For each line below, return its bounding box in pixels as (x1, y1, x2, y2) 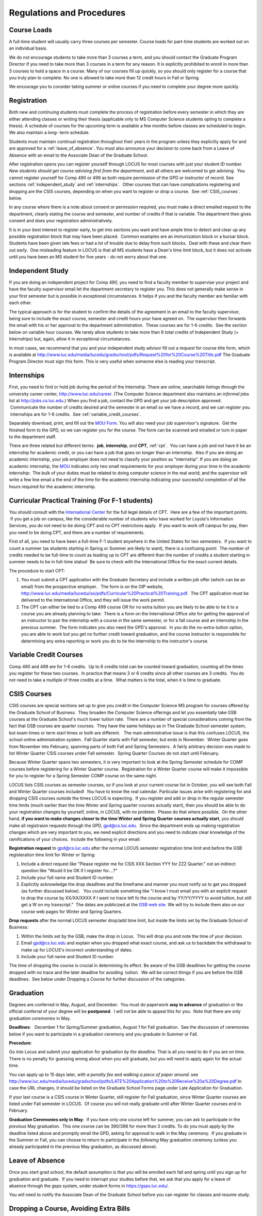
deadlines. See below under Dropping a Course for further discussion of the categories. (9, 976, 186, 982)
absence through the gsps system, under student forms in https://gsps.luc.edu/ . (9, 1183, 169, 1189)
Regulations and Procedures (9, 7, 126, 18)
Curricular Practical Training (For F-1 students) (9, 496, 153, 504)
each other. (9, 300, 32, 306)
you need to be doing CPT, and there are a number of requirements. (9, 529, 145, 535)
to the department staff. (9, 433, 57, 440)
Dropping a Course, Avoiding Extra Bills (9, 1204, 131, 1213)
